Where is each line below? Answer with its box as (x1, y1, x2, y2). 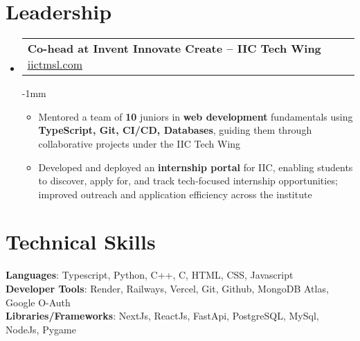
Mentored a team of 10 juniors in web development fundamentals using (38, 109, 353, 123)
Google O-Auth (6, 295, 71, 309)
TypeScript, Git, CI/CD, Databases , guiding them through (38, 123, 312, 137)
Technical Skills (6, 227, 156, 256)
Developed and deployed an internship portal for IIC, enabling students (38, 159, 353, 174)
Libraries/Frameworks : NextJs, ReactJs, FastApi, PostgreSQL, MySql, (6, 308, 319, 323)
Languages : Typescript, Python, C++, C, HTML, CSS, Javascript (6, 268, 294, 282)
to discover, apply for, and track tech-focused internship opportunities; (38, 173, 338, 188)
